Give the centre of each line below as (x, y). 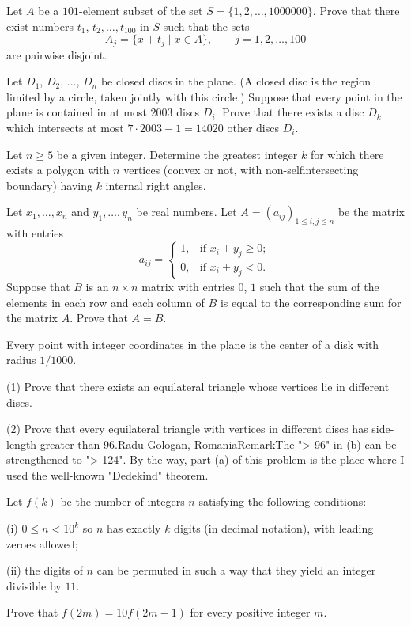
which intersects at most (65, 128)
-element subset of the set (141, 10)
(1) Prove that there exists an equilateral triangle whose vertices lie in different (198, 386)
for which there (347, 154)
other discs (253, 128)
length (22, 444)
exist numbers (40, 26)
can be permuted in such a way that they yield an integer (236, 570)
